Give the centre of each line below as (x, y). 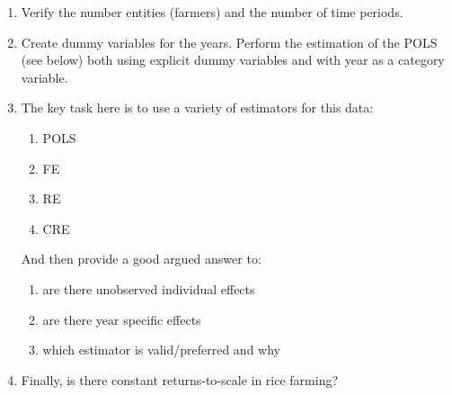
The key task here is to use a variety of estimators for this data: (197, 108)
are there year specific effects (122, 319)
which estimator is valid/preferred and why (161, 350)
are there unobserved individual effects (149, 288)
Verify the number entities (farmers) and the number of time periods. (212, 12)
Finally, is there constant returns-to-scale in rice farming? (180, 379)
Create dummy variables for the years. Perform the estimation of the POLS (229, 42)
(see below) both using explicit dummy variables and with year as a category (233, 60)
